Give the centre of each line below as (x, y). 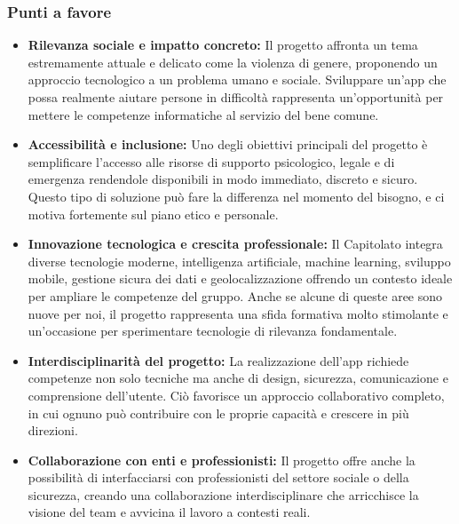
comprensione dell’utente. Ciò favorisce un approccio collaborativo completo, (236, 395)
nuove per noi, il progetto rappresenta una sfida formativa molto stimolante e (238, 313)
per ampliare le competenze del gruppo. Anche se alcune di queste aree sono (235, 295)
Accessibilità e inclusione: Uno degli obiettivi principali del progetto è (228, 144)
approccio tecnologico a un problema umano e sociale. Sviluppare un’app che (237, 79)
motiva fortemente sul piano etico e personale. (153, 214)
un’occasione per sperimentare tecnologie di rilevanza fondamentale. (213, 331)
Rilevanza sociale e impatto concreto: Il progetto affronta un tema (223, 45)
